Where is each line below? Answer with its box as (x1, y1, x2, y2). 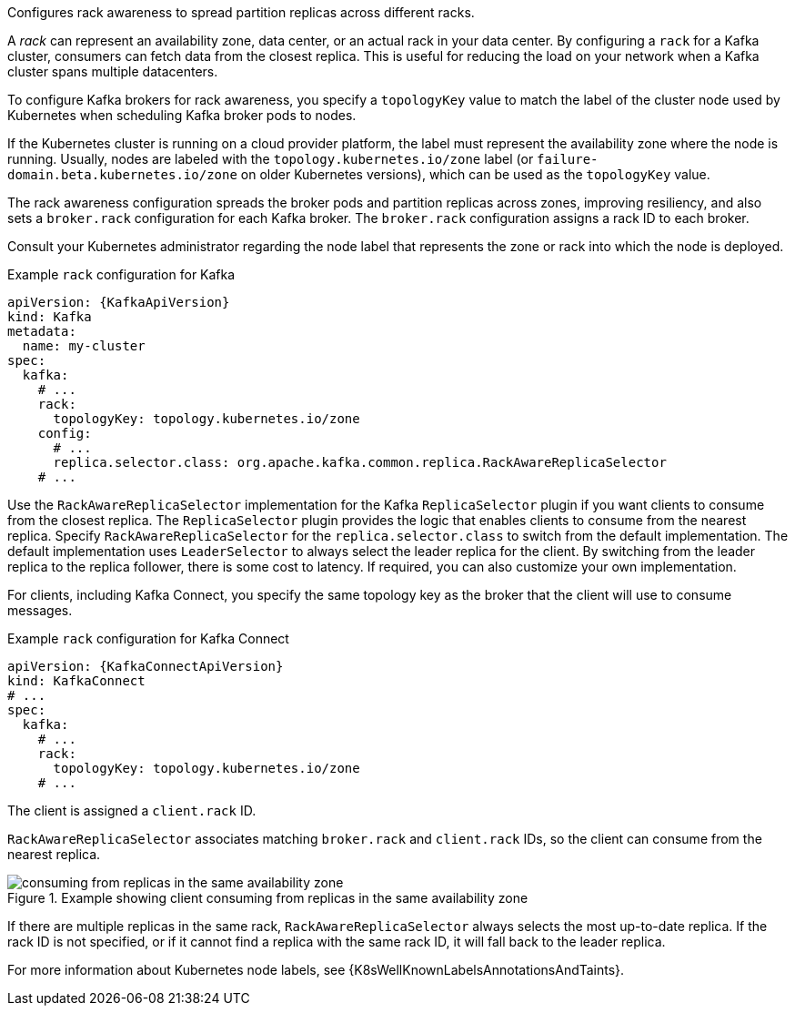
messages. (7, 603, 73, 618)
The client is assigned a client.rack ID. (7, 803, 257, 818)
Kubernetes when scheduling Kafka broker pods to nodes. (7, 107, 357, 123)
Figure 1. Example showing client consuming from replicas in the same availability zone (7, 890, 528, 906)
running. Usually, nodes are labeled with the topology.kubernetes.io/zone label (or (7, 151, 534, 167)
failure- (537, 152, 599, 167)
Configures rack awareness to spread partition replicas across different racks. (7, 5, 475, 20)
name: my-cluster (22, 339, 146, 353)
